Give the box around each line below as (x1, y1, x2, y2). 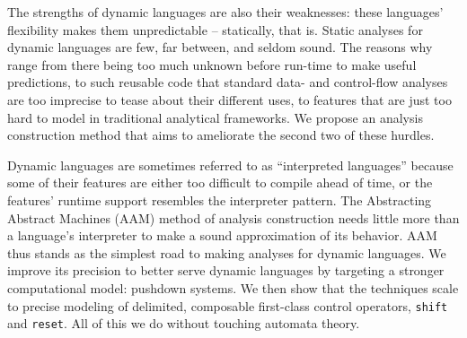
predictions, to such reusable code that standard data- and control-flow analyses (7, 73, 448, 91)
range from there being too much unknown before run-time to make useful (7, 55, 417, 74)
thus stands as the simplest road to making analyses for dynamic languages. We (7, 243, 446, 262)
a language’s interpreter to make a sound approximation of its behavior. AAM (7, 226, 437, 245)
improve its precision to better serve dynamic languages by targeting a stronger (7, 261, 445, 280)
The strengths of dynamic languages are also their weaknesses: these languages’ (7, 3, 444, 21)
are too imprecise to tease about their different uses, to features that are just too (7, 90, 452, 108)
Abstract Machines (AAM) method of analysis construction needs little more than (7, 208, 460, 227)
